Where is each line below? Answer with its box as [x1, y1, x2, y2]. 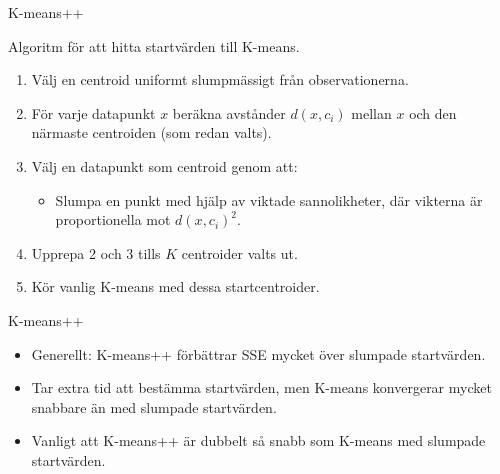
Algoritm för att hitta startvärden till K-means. [8, 35, 300, 56]
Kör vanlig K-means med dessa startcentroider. [31, 276, 320, 297]
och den [409, 102, 457, 123]
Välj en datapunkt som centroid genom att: [31, 155, 298, 176]
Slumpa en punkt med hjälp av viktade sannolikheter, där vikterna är [55, 189, 483, 210]
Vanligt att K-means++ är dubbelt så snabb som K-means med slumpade [31, 430, 486, 451]
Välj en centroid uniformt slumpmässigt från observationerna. [31, 69, 409, 90]
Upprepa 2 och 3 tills [31, 242, 161, 263]
